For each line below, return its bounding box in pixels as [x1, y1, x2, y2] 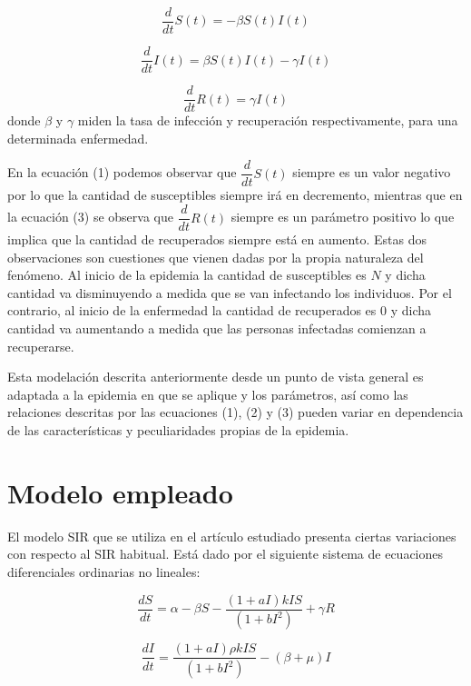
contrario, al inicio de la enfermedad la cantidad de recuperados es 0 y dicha [7, 301, 432, 320]
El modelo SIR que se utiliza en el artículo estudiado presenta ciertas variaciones [7, 526, 456, 545]
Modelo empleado [7, 473, 233, 511]
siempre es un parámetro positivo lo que [231, 207, 455, 226]
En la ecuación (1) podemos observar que [7, 163, 237, 182]
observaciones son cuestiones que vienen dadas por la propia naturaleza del [7, 247, 424, 266]
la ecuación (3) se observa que [7, 207, 173, 226]
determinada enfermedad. [7, 128, 149, 147]
